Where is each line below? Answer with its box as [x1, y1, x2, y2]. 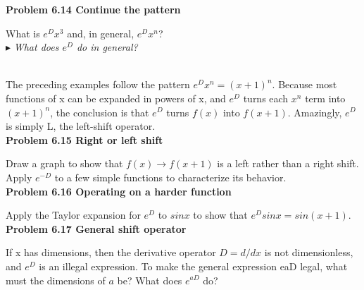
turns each [243, 90, 289, 105]
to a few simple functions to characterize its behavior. [54, 169, 287, 184]
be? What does [117, 272, 182, 287]
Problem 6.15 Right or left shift [6, 132, 163, 147]
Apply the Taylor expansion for [6, 207, 141, 222]
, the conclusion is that [50, 104, 149, 119]
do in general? [76, 40, 138, 54]
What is [6, 25, 40, 40]
